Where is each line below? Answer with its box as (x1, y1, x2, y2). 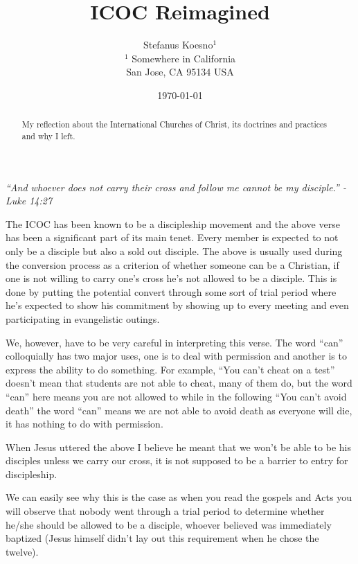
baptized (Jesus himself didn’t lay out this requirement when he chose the (6, 531, 319, 545)
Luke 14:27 (6, 193, 53, 208)
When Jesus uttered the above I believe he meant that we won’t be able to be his (6, 439, 351, 454)
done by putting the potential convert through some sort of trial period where (6, 284, 337, 299)
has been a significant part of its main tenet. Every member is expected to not (6, 230, 339, 245)
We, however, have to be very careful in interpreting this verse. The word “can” (6, 335, 343, 349)
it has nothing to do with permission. (6, 416, 163, 431)
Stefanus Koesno (143, 37, 213, 52)
